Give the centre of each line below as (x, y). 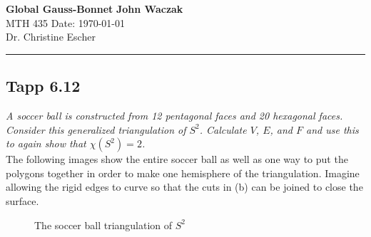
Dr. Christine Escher (51, 37)
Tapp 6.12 (43, 86)
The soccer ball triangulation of (103, 225)
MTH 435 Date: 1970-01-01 (66, 22)
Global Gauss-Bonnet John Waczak (95, 9)
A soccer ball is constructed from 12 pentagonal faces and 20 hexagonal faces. (174, 115)
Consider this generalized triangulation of (96, 129)
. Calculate (223, 129)
